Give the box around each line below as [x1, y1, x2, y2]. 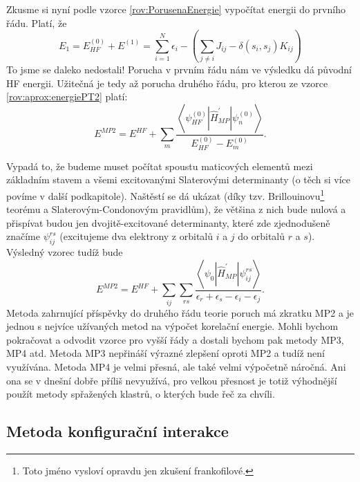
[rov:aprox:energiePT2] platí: [6, 89, 128, 104]
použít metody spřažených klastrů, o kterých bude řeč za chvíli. [6, 387, 275, 401]
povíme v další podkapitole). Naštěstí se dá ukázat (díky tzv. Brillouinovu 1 [6, 186, 325, 203]
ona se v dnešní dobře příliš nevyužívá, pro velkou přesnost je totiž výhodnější [6, 373, 337, 387]
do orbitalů [238, 229, 285, 243]
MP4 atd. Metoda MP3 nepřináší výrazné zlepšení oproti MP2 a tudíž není [6, 346, 325, 360]
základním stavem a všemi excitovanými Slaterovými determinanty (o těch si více [6, 172, 351, 187]
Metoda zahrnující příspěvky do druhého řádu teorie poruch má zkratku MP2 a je [6, 305, 354, 319]
